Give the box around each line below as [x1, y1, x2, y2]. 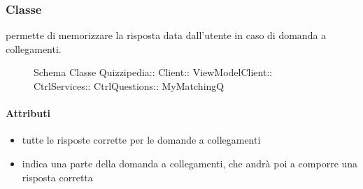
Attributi [6, 106, 50, 121]
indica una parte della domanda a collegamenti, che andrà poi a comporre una [22, 156, 358, 170]
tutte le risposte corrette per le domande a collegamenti [22, 133, 261, 147]
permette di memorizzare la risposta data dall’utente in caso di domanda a [6, 28, 327, 43]
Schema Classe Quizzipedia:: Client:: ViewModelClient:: [34, 65, 273, 80]
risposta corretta [22, 169, 93, 184]
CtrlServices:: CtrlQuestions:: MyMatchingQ [34, 79, 225, 93]
